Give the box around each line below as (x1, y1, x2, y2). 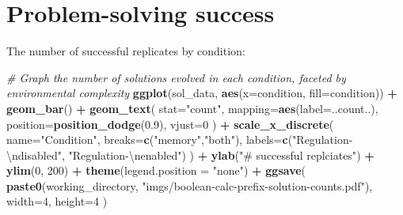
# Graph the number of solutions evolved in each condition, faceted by (6, 69, 346, 85)
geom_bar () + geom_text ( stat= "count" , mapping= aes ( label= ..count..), (6, 100, 378, 116)
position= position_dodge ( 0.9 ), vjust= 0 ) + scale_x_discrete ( (6, 115, 334, 132)
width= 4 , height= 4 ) (6, 193, 108, 209)
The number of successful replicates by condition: (6, 43, 245, 59)
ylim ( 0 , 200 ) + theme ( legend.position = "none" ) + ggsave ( (6, 162, 306, 179)
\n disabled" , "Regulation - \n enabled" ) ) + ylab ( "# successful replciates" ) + (6, 146, 374, 163)
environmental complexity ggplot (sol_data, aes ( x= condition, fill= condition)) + (6, 85, 397, 101)
